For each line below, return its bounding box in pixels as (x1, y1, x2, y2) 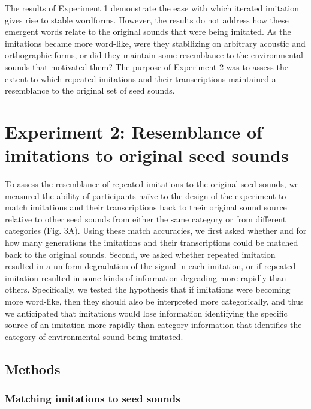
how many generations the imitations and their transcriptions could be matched (5, 236, 298, 249)
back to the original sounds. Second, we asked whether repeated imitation (5, 248, 276, 260)
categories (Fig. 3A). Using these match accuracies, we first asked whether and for (5, 224, 307, 237)
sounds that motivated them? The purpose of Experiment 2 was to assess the (5, 60, 288, 73)
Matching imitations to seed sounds (5, 391, 180, 406)
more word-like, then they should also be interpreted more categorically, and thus (5, 295, 304, 307)
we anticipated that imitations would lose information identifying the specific (5, 306, 288, 319)
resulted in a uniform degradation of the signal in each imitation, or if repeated (5, 260, 296, 272)
